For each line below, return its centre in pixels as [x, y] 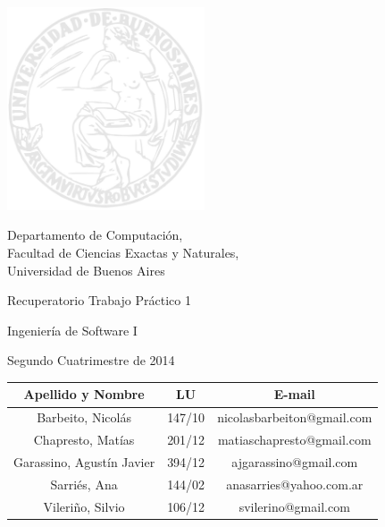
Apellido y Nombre [84, 394]
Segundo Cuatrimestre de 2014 [91, 360]
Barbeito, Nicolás [84, 417]
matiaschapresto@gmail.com [294, 440]
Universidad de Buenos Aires [86, 270]
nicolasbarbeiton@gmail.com [295, 417]
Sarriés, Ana [84, 484]
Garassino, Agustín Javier [84, 461]
